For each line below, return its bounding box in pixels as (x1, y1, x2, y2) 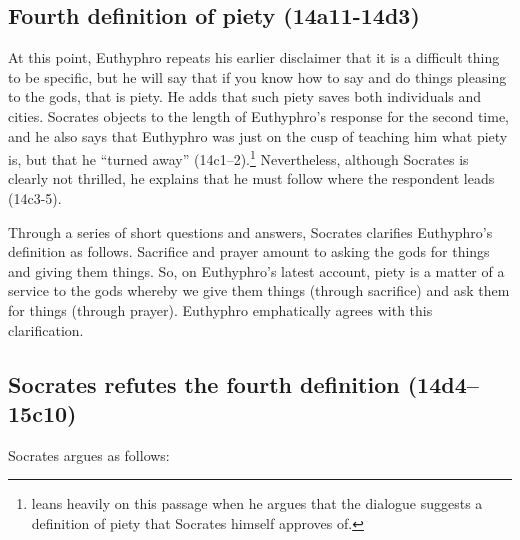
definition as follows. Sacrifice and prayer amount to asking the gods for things (8, 241, 490, 262)
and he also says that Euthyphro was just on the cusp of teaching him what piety (8, 125, 508, 146)
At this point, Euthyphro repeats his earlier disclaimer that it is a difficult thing (8, 47, 500, 68)
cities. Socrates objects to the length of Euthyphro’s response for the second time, (8, 105, 509, 126)
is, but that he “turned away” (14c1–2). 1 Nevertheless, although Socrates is (8, 146, 469, 169)
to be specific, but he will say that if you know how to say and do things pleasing (8, 66, 507, 87)
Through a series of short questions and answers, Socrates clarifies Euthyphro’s (8, 221, 493, 242)
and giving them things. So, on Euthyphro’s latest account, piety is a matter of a (8, 260, 505, 281)
